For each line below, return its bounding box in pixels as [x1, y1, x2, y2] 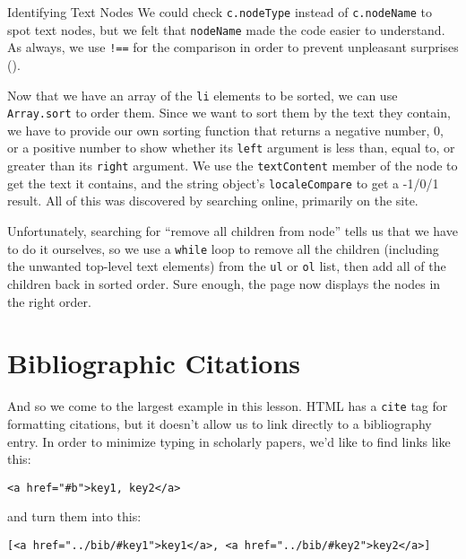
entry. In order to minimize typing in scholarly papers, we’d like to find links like [7, 432, 451, 450]
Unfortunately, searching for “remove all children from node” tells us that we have [7, 222, 458, 240]
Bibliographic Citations [7, 345, 300, 381]
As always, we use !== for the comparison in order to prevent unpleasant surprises [7, 38, 459, 57]
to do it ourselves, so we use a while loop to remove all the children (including [7, 239, 439, 258]
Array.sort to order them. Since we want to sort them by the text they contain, [7, 103, 451, 122]
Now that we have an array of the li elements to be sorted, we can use [7, 85, 398, 104]
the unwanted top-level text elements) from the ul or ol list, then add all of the [7, 257, 446, 275]
